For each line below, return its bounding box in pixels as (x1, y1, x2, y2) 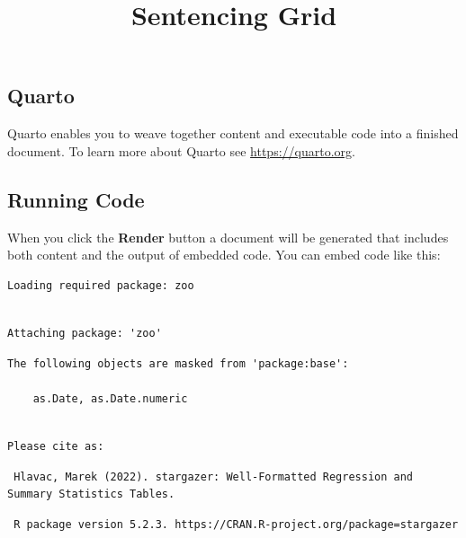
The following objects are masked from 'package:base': (7, 357, 349, 370)
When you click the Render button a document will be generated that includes (7, 227, 449, 246)
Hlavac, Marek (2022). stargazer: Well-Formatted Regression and (13, 470, 414, 483)
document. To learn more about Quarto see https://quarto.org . (7, 141, 355, 160)
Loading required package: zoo (7, 278, 194, 292)
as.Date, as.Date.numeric (32, 392, 188, 405)
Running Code (7, 185, 145, 213)
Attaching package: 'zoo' (7, 326, 162, 340)
